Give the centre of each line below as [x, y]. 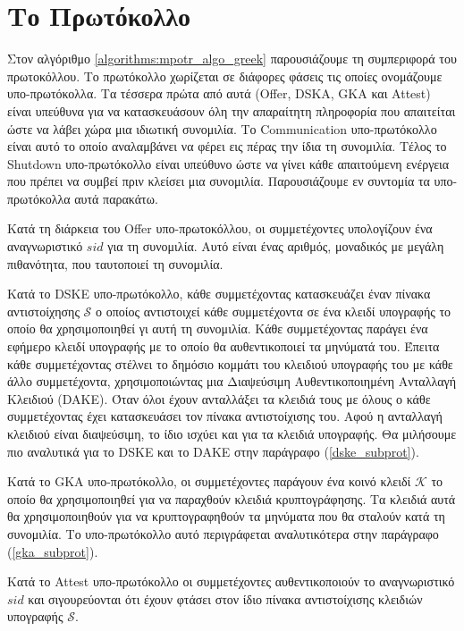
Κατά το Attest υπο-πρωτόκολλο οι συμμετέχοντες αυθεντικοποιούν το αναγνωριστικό [231, 581]
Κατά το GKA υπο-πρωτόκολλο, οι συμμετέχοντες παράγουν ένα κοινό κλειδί [209, 481]
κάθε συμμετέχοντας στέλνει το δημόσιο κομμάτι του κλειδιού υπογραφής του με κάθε [230, 363]
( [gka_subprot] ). [53, 551]
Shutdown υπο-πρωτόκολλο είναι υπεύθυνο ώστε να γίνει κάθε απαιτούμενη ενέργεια [228, 163]
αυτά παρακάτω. [116, 198]
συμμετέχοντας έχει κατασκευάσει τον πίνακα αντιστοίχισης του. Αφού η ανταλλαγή [225, 416]
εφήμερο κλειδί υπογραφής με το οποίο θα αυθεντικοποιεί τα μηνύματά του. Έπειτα [224, 346]
